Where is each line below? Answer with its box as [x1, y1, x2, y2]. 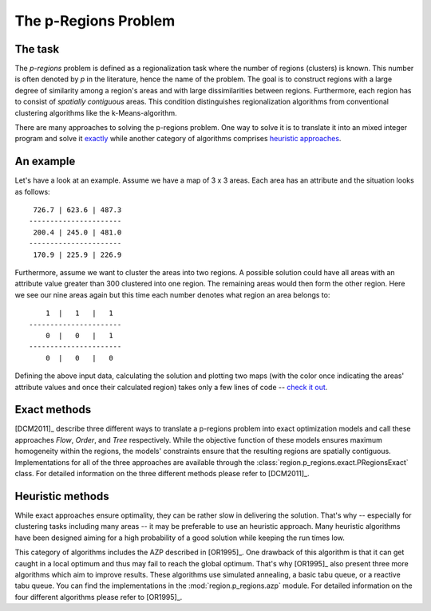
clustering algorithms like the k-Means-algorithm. [14, 108, 177, 117]
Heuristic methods [14, 489, 109, 503]
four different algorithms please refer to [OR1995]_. [14, 592, 183, 601]
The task [14, 42, 60, 56]
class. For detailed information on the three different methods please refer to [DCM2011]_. [14, 469, 310, 479]
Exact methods [14, 403, 92, 416]
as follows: [14, 187, 51, 196]
